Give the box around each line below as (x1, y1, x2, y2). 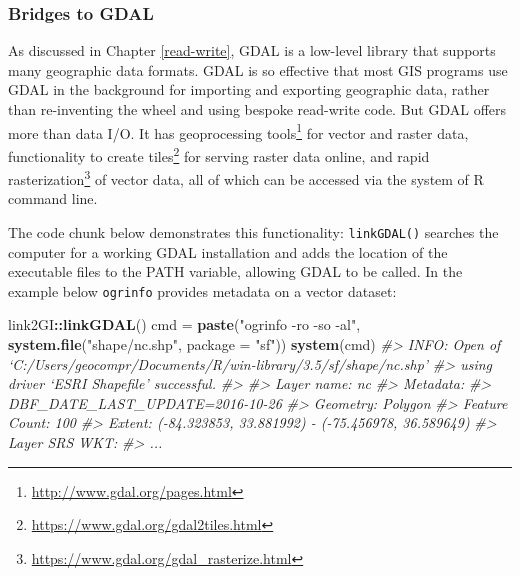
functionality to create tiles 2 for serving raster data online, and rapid (8, 142, 430, 166)
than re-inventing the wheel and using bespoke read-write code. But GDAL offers (8, 99, 507, 119)
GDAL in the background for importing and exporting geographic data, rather (8, 79, 490, 100)
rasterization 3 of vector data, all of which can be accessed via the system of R (8, 166, 484, 189)
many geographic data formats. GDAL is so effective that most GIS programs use (8, 59, 508, 80)
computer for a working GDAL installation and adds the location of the (8, 241, 448, 262)
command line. (8, 188, 98, 209)
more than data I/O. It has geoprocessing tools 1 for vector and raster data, (8, 119, 469, 143)
